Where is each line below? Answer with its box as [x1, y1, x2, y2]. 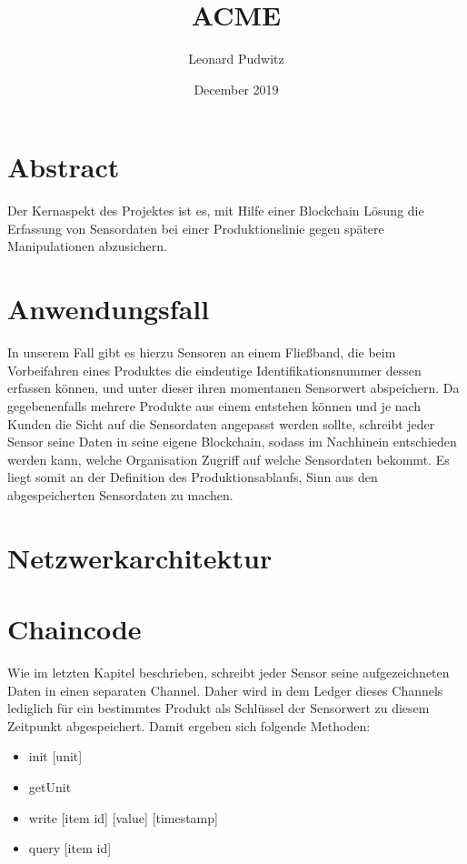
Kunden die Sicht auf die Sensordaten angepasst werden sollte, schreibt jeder [7, 414, 435, 433]
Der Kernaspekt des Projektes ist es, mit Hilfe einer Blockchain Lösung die [7, 201, 424, 220]
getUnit [28, 777, 72, 796]
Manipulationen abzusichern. [7, 236, 167, 256]
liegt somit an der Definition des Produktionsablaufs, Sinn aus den [7, 467, 378, 487]
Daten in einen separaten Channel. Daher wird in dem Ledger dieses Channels [7, 680, 443, 699]
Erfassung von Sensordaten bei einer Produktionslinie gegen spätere [7, 218, 384, 237]
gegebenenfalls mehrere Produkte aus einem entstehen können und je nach [7, 396, 422, 415]
